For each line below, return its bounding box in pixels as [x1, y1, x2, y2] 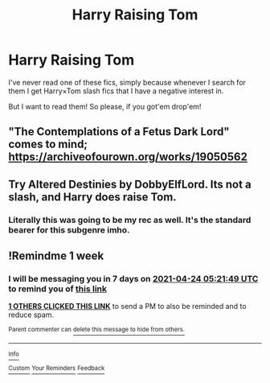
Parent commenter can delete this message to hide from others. [8, 326, 185, 334]
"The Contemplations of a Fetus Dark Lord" [8, 125, 231, 138]
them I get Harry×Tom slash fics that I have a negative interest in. [8, 86, 224, 96]
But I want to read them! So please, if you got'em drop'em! [8, 101, 202, 111]
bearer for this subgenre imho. [8, 224, 130, 235]
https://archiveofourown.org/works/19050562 [8, 150, 247, 164]
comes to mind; [8, 138, 88, 151]
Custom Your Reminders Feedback [8, 364, 105, 372]
